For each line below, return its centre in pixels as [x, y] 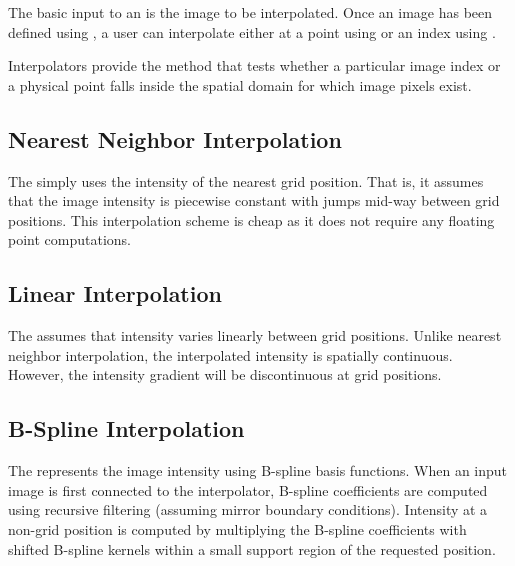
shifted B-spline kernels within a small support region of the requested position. [252, 548]
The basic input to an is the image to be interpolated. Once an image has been [250, 12]
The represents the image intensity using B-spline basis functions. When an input [258, 470]
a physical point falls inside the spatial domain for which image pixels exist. [240, 84]
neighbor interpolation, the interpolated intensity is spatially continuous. [230, 354]
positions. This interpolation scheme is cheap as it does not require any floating [251, 219]
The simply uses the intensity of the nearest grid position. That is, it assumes [246, 180]
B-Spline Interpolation [126, 428]
